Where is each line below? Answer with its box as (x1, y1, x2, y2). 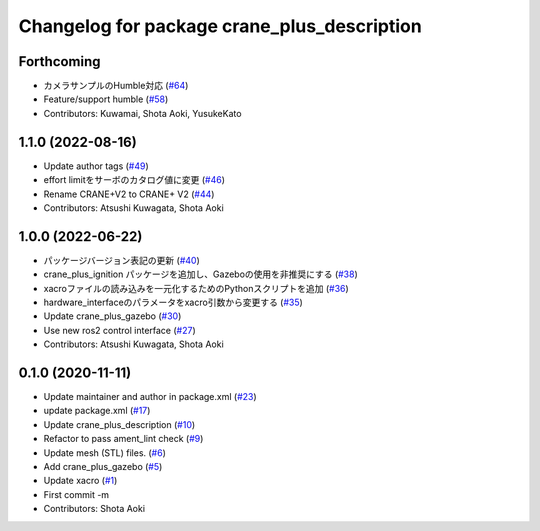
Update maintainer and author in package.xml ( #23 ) (43, 391, 257, 403)
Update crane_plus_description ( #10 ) (43, 418, 196, 430)
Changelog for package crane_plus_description (18, 15, 422, 37)
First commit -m (43, 488, 110, 500)
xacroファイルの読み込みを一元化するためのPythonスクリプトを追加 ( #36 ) (43, 282, 349, 294)
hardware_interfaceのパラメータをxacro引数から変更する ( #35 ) (43, 296, 304, 308)
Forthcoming (18, 53, 101, 70)
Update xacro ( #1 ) (43, 475, 118, 487)
